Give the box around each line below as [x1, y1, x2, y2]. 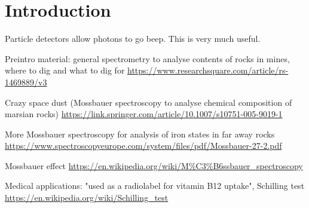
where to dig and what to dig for [5, 64, 125, 77]
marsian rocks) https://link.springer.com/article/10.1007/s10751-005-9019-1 [5, 108, 283, 120]
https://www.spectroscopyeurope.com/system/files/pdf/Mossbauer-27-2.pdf [5, 139, 282, 152]
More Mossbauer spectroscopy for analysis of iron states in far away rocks [5, 127, 275, 140]
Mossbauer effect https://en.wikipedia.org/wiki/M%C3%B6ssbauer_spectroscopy [5, 159, 303, 172]
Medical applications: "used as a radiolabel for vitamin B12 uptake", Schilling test [5, 179, 305, 192]
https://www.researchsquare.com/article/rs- [127, 64, 289, 77]
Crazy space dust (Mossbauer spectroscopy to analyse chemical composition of [5, 96, 292, 108]
